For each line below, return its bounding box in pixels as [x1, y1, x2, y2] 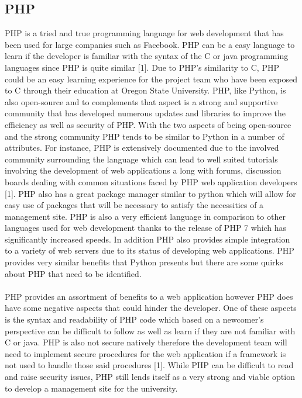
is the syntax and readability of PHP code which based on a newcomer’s [5, 313, 264, 326]
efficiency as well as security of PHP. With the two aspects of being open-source [5, 118, 291, 130]
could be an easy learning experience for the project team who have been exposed [5, 72, 298, 85]
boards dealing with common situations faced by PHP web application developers [5, 175, 297, 188]
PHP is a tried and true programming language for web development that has [5, 27, 284, 39]
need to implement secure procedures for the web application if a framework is [5, 347, 286, 359]
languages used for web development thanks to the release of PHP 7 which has [5, 222, 287, 234]
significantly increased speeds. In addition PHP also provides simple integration [5, 233, 290, 245]
